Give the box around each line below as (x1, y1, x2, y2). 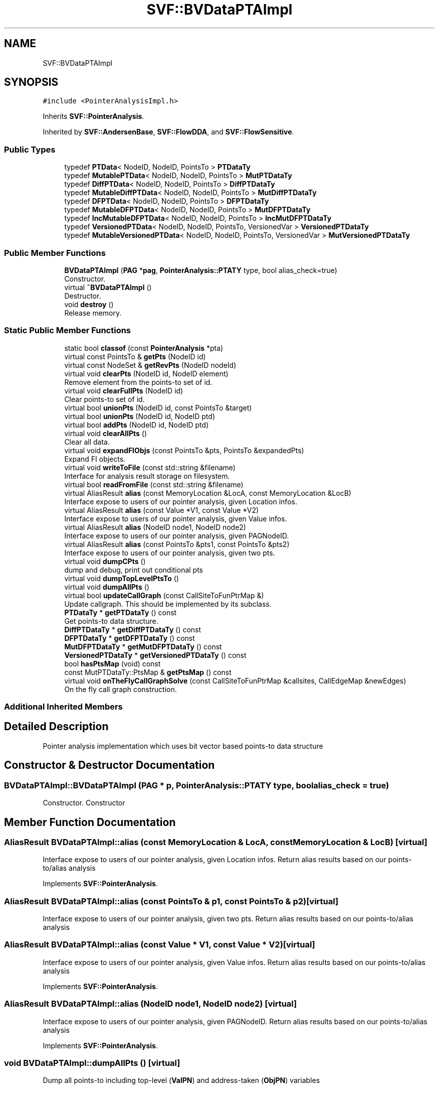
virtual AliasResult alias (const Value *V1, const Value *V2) (64, 505, 259, 514)
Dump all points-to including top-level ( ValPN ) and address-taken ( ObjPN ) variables (43, 1076, 320, 1085)
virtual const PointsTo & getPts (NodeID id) (64, 352, 206, 361)
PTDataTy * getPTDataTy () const (64, 608, 177, 617)
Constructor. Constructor (43, 798, 125, 807)
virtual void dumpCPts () (64, 557, 146, 566)
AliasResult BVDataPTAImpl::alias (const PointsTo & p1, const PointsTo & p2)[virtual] (4, 896, 339, 906)
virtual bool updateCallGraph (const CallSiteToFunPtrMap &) (64, 591, 264, 600)
